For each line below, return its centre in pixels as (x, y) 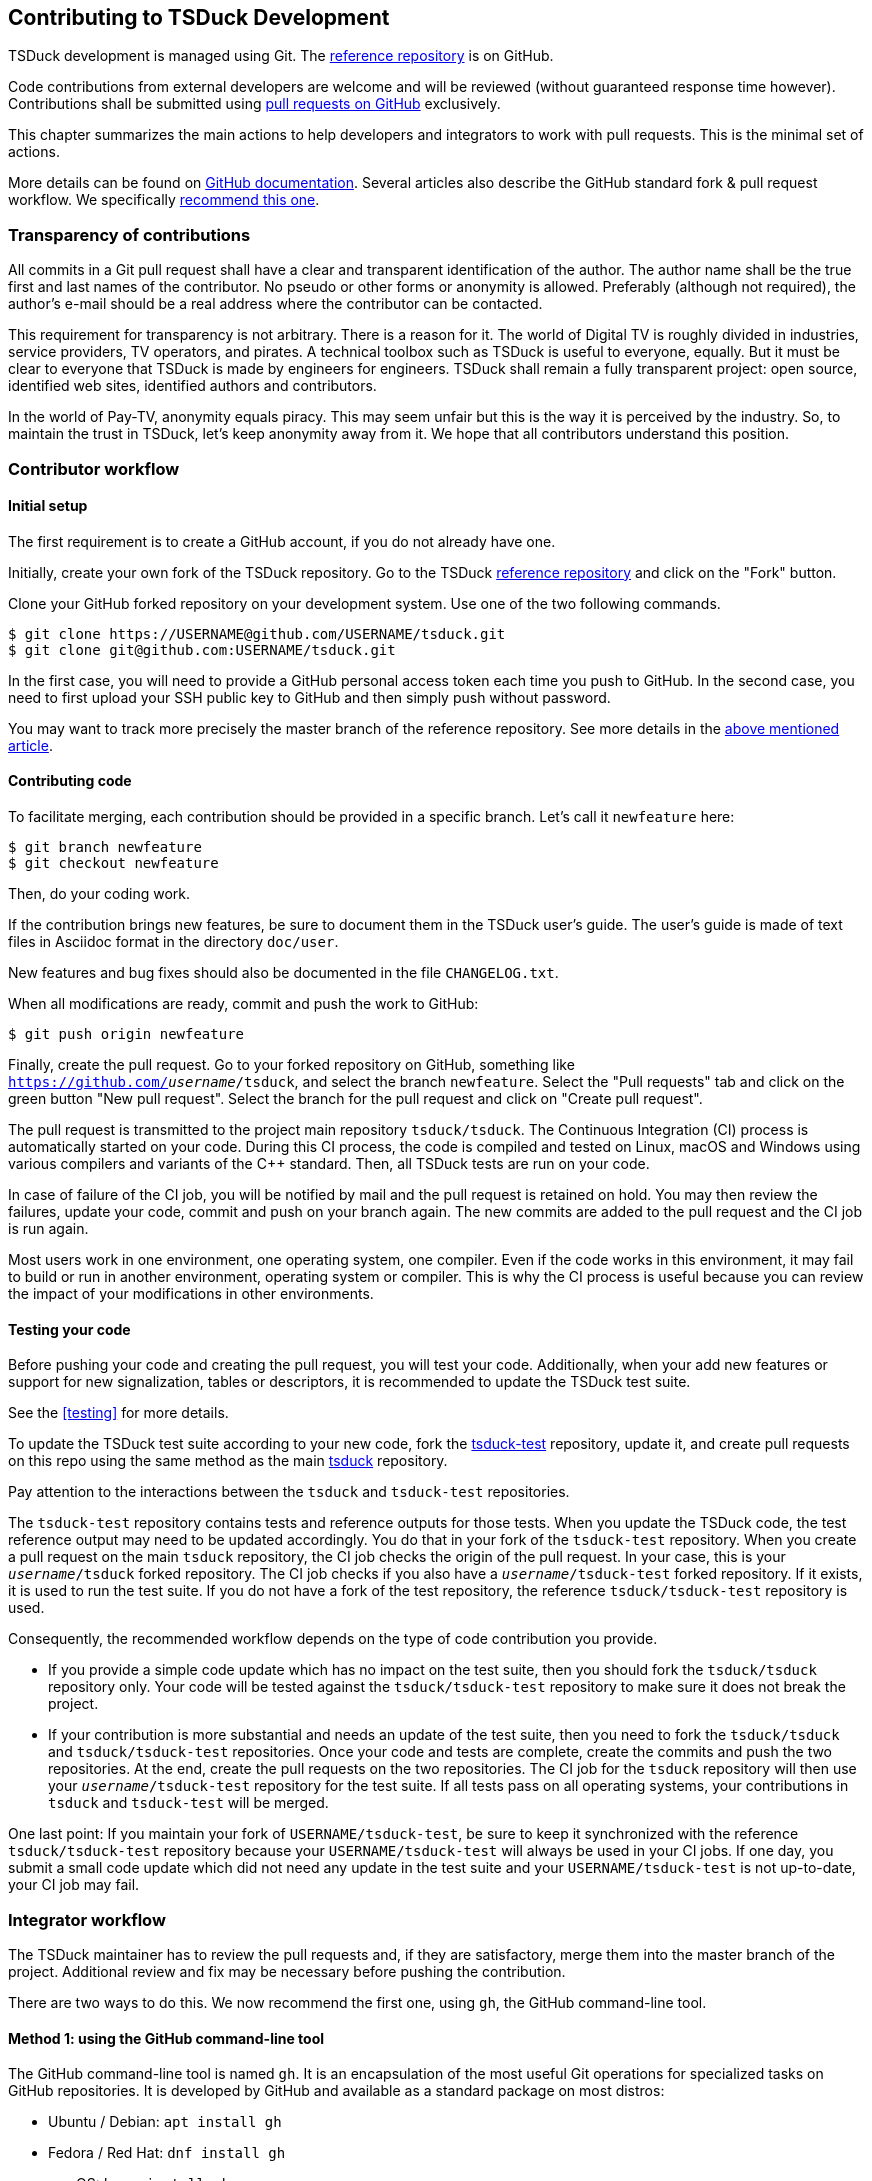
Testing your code (69, 1329)
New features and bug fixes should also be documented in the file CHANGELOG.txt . (283, 972)
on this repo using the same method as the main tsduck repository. (228, 1461)
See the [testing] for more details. (118, 1413)
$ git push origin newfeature (126, 1033)
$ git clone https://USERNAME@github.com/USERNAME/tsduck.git (257, 633)
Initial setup (48, 506)
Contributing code (70, 781)
